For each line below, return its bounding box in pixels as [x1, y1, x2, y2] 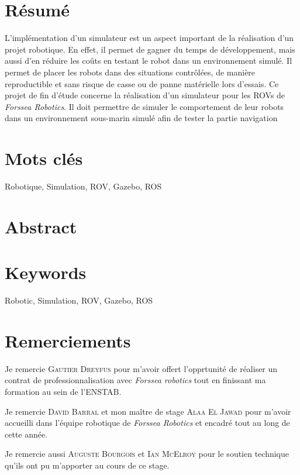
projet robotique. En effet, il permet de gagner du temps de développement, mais [5, 43, 295, 55]
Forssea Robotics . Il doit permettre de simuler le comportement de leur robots [5, 100, 284, 112]
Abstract [5, 214, 77, 238]
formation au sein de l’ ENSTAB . [5, 385, 122, 397]
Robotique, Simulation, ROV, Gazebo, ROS [5, 180, 162, 192]
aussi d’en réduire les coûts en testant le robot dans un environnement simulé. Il [5, 54, 292, 67]
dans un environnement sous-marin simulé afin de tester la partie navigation [5, 112, 278, 124]
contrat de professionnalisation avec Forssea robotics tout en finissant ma [5, 374, 266, 386]
